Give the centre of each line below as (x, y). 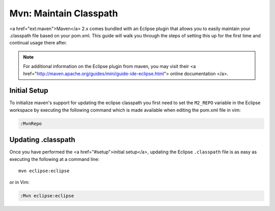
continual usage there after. (38, 43)
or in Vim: (20, 182)
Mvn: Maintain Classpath (64, 13)
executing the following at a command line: (54, 159)
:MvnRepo (31, 123)
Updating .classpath (42, 140)
